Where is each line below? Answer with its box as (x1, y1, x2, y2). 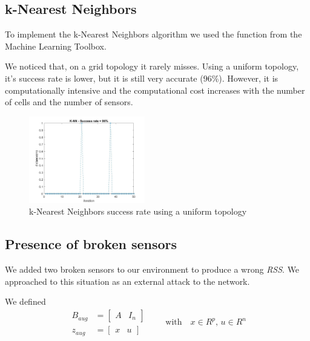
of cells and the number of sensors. (5, 96, 133, 108)
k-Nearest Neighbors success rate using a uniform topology (29, 205, 247, 218)
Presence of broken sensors (5, 235, 177, 253)
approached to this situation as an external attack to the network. (5, 274, 250, 287)
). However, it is (219, 71, 279, 84)
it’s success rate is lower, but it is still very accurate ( (5, 71, 203, 84)
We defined (5, 295, 46, 308)
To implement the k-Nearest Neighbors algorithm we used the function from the (5, 28, 302, 41)
